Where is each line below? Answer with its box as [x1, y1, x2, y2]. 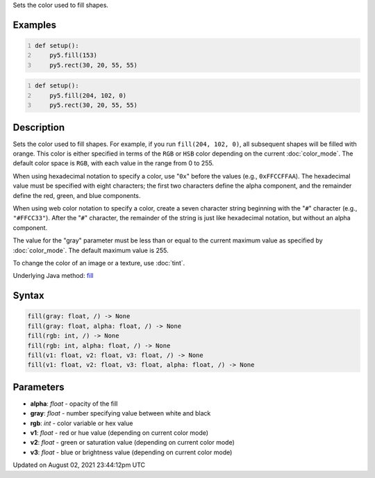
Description [12, 122, 65, 133]
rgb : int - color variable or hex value [30, 419, 133, 427]
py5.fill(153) [49, 51, 97, 59]
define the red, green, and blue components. [12, 191, 141, 199]
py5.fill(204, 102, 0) [49, 91, 127, 99]
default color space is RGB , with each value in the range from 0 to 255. [12, 159, 215, 167]
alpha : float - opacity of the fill [30, 399, 118, 408]
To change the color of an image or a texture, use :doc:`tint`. [12, 258, 185, 267]
